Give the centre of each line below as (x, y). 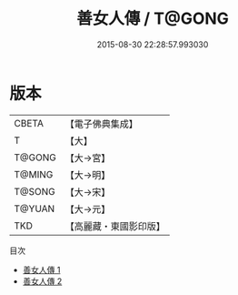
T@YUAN (35, 209)
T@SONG (35, 191)
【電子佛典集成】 (101, 124)
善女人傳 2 (42, 281)
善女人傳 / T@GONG (153, 19)
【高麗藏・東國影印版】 (115, 226)
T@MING (34, 174)
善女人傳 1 (41, 270)
